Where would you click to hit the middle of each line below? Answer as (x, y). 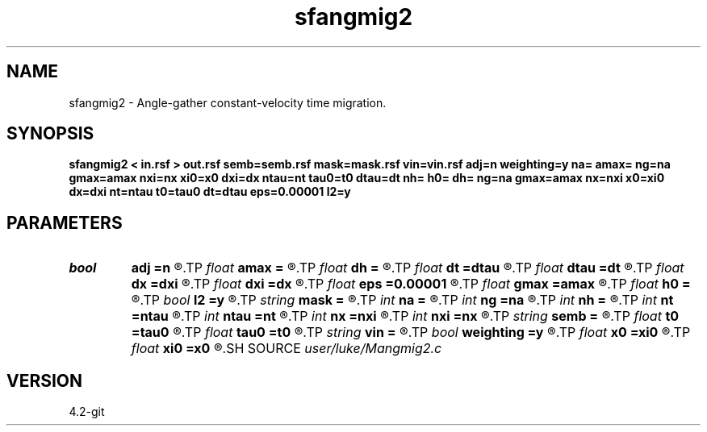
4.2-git (87, 412)
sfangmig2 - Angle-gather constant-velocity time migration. (228, 102)
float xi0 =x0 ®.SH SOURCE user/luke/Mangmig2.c (287, 349)
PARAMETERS (65, 222)
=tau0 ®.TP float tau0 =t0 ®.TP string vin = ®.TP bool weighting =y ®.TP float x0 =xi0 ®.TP (411, 332)
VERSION (45, 380)
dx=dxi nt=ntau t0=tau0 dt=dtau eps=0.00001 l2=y (210, 192)
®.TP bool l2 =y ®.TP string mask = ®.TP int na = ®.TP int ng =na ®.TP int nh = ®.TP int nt (402, 300)
